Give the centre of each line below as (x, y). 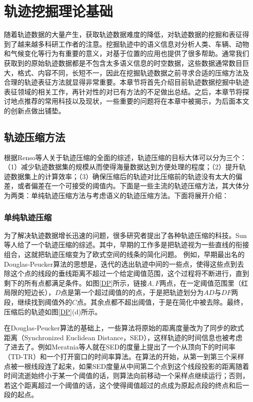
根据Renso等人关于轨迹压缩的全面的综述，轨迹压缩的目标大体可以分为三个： (125, 157)
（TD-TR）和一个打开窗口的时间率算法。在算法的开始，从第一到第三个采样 (124, 356)
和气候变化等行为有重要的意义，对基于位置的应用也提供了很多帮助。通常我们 (126, 53)
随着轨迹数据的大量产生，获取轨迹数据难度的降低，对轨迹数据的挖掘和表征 (123, 34)
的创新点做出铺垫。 (35, 110)
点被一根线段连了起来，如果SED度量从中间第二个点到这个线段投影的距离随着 (127, 366)
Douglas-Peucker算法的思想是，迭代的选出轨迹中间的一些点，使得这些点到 (121, 264)
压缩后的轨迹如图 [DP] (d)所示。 (53, 311)
